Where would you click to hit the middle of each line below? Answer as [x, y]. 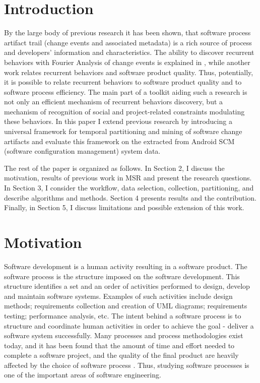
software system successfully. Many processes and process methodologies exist [124, 335]
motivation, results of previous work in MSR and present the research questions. [128, 178]
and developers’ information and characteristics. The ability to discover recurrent [129, 52]
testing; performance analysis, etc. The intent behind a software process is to [123, 315]
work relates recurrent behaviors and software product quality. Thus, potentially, [129, 72]
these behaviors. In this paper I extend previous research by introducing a [118, 121]
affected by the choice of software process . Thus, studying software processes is [127, 365]
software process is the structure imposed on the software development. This [122, 276]
